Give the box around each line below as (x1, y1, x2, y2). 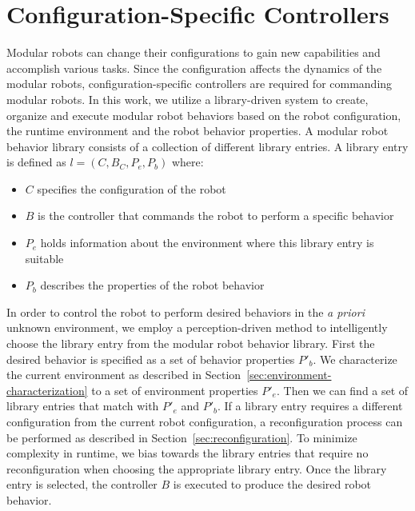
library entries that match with (6, 397, 159, 414)
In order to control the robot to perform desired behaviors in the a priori (6, 303, 365, 320)
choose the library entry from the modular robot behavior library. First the (6, 335, 375, 352)
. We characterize (313, 350, 397, 367)
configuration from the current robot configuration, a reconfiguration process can (6, 413, 403, 429)
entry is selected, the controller (6, 476, 158, 493)
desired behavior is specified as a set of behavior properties (6, 350, 295, 367)
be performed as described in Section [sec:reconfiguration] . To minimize (6, 429, 357, 445)
